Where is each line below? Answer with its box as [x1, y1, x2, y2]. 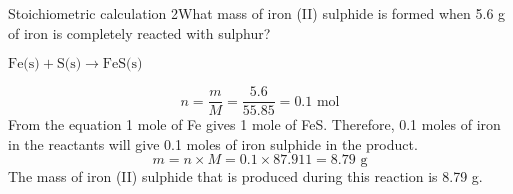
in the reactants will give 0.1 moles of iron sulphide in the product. [8, 133, 418, 154]
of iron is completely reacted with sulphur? [8, 22, 271, 43]
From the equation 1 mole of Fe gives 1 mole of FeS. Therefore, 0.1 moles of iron [8, 114, 501, 135]
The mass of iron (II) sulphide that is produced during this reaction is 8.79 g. [8, 166, 483, 187]
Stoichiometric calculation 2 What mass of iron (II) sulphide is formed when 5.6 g [8, 3, 506, 23]
